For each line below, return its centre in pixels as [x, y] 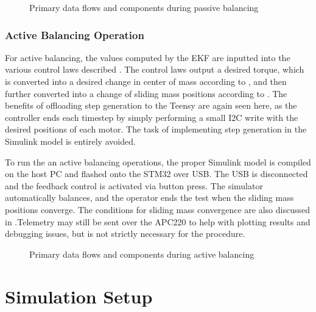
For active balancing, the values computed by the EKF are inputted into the [148, 57]
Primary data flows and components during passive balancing [144, 7]
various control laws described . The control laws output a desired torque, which [155, 69]
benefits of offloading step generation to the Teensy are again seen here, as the [151, 105]
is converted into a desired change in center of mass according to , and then [146, 81]
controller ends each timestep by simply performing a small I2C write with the [152, 117]
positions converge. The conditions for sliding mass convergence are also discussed [157, 209]
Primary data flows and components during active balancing [142, 254]
